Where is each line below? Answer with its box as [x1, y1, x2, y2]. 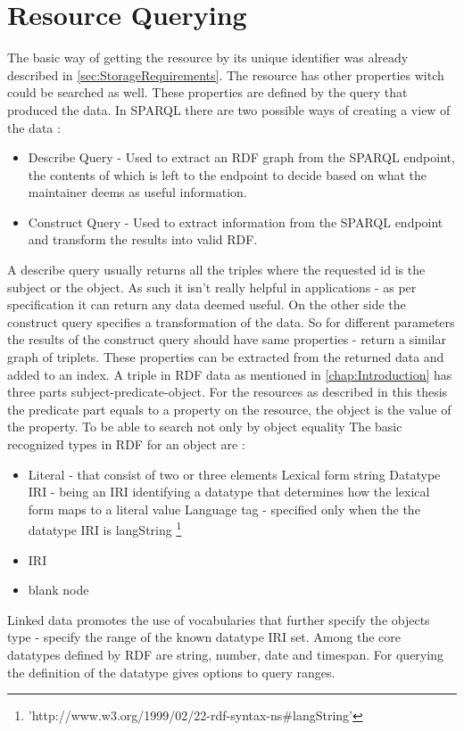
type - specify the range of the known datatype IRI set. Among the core [7, 628, 401, 646]
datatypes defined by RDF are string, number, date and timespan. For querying [7, 645, 443, 663]
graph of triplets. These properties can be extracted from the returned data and [7, 348, 444, 366]
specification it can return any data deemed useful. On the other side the [7, 295, 406, 314]
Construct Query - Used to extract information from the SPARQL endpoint [28, 212, 443, 231]
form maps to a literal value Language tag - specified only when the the [28, 499, 420, 518]
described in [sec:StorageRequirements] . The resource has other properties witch [7, 65, 444, 84]
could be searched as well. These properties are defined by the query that [7, 83, 408, 102]
